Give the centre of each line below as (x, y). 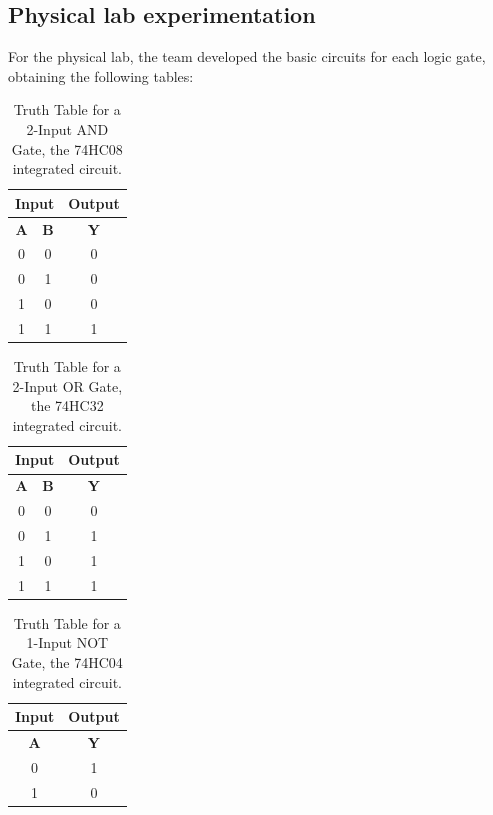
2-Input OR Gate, (67, 385)
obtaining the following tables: (101, 75)
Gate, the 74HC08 (67, 148)
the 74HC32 (67, 405)
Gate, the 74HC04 (67, 661)
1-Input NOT (67, 642)
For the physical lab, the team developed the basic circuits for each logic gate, (247, 56)
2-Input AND (67, 128)
